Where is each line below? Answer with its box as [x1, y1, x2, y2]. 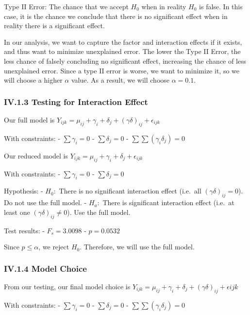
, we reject [38, 242, 69, 252]
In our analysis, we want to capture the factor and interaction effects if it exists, [4, 36, 242, 47]
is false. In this [199, 1, 243, 11]
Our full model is [4, 114, 55, 124]
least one [4, 207, 30, 217]
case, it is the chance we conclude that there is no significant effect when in [4, 11, 228, 21]
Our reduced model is [4, 150, 68, 160]
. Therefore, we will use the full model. [80, 242, 195, 252]
